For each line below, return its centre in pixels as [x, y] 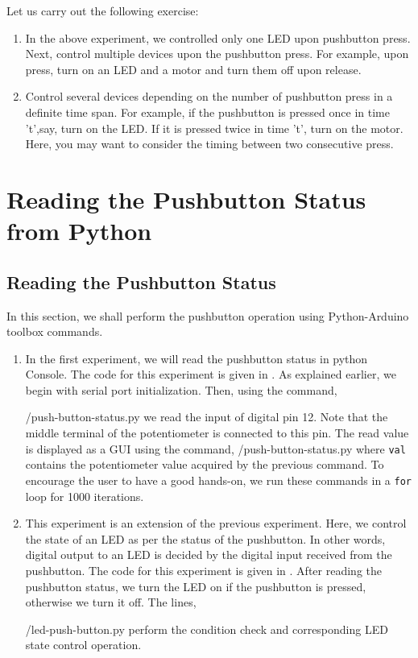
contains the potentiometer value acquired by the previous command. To [205, 464]
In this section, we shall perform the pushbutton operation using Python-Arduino [208, 315]
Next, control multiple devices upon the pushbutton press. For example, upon [217, 54]
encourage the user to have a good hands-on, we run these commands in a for [218, 480]
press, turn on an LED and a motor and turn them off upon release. [193, 69]
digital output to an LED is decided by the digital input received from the [209, 555]
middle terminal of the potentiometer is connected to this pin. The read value [217, 433]
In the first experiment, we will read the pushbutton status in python [197, 358]
